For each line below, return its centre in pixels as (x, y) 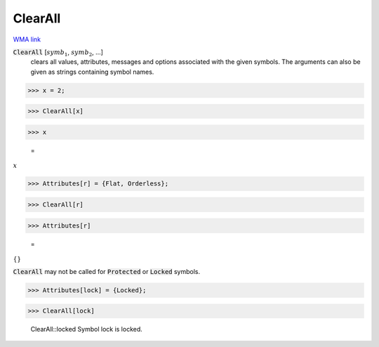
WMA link (27, 39)
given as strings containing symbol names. (92, 72)
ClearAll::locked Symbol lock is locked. (87, 329)
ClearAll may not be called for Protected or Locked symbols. (107, 271)
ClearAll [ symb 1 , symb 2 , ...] (58, 53)
